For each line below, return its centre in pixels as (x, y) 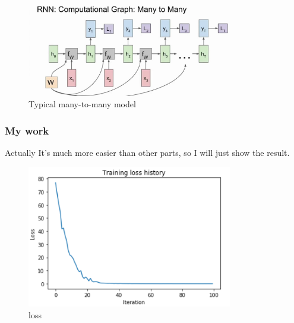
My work (27, 130)
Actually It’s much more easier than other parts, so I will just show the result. (147, 153)
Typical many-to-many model (82, 104)
